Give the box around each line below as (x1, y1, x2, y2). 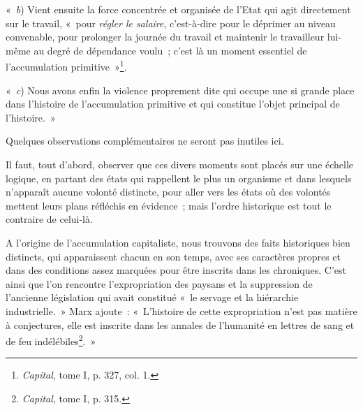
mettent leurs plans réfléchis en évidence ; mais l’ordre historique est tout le (6, 198, 332, 212)
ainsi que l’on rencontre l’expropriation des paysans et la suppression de (6, 276, 313, 291)
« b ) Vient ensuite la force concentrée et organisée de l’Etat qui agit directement (6, 2, 351, 16)
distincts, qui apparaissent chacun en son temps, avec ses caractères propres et (6, 249, 341, 263)
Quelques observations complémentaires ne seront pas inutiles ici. (6, 133, 284, 148)
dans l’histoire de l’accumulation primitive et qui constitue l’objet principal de (6, 96, 340, 111)
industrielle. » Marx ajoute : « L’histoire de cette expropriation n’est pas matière (6, 303, 357, 318)
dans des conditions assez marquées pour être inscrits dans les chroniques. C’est (6, 263, 346, 277)
